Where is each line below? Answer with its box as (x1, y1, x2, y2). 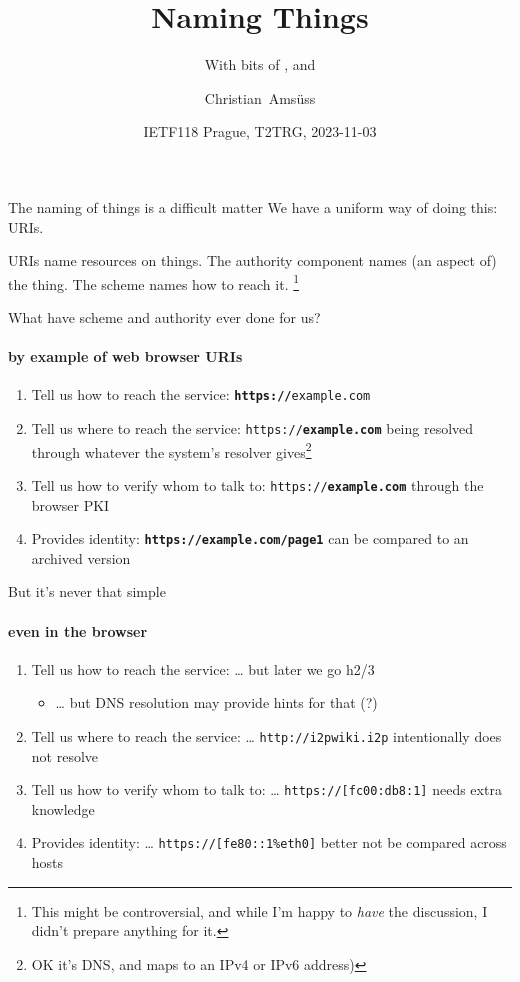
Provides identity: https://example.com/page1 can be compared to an (31, 528, 469, 549)
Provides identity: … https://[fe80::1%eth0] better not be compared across (31, 832, 507, 853)
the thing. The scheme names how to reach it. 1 (8, 270, 300, 294)
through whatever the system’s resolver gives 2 (31, 438, 312, 462)
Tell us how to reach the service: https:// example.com (31, 384, 371, 405)
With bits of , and (204, 54, 316, 75)
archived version (31, 547, 131, 568)
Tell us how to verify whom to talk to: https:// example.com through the (31, 474, 484, 495)
